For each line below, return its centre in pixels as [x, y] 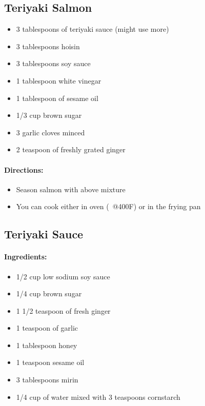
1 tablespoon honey [47, 345]
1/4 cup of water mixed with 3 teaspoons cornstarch [98, 397]
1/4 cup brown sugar [49, 293]
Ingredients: [26, 257]
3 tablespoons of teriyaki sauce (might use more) [93, 29]
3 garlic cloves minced [50, 132]
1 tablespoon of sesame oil [57, 98]
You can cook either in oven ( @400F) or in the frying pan [108, 206]
